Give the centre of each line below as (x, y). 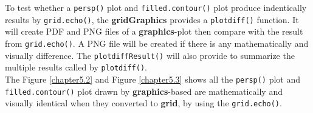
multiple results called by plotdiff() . (76, 67)
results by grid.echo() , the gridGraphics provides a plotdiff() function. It (152, 19)
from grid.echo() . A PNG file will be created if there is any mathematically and (157, 43)
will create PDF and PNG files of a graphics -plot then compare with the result (154, 31)
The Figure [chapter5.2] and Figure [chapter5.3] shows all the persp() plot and (153, 79)
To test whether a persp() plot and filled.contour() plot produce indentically (156, 7)
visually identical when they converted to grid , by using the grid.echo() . (143, 103)
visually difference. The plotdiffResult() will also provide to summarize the (150, 55)
